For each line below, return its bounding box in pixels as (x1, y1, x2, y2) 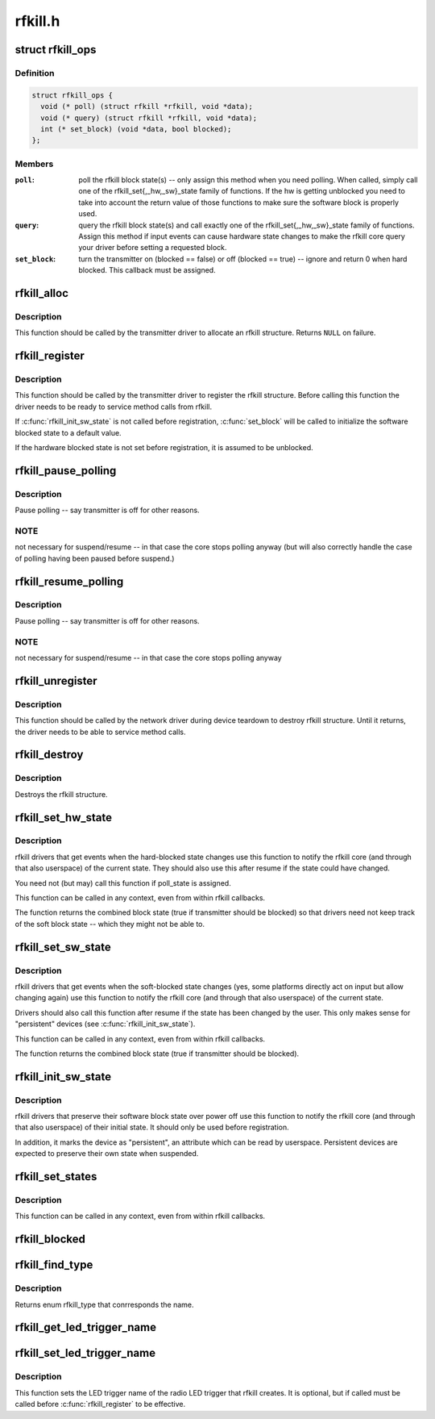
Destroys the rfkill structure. (14, 789, 108, 799)
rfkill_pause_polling (14, 464, 117, 478)
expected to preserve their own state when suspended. (14, 1149, 199, 1158)
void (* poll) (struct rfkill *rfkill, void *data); (40, 102, 253, 111)
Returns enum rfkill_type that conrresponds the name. (14, 1300, 194, 1309)
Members (14, 158, 54, 169)
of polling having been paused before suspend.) (14, 553, 175, 563)
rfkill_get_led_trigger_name (14, 1321, 157, 1334)
